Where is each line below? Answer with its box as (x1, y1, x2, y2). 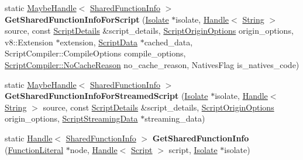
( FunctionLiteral (5, 143, 64, 155)
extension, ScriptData (60, 35, 137, 48)
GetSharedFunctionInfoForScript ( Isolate (5, 13, 169, 25)
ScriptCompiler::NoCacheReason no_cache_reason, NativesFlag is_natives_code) (5, 58, 299, 70)
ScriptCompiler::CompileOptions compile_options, (5, 47, 186, 59)
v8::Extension (5, 35, 53, 48)
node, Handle (70, 143, 118, 155)
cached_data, (144, 35, 193, 48)
